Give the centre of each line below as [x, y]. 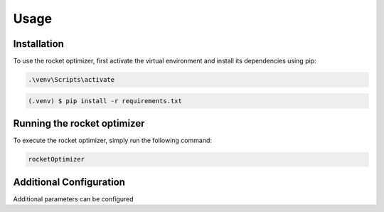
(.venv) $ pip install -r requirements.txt [105, 101]
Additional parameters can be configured [74, 198]
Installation [38, 44]
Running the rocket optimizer [79, 123]
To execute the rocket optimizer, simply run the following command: [113, 141]
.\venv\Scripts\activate [71, 80]
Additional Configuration [69, 182]
